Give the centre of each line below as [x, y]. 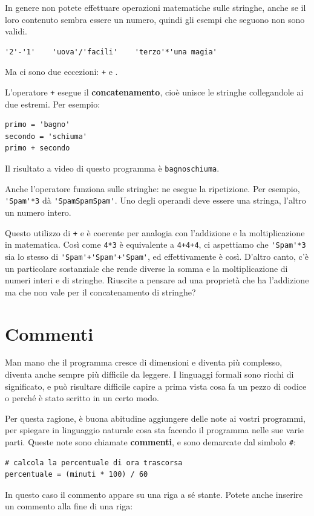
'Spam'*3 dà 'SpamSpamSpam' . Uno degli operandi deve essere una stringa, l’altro [155, 200]
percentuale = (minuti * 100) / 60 [77, 475]
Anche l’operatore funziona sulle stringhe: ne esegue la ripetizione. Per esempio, [152, 188]
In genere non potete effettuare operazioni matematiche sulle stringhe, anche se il [155, 7]
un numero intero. [38, 212]
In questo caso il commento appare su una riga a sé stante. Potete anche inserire [154, 494]
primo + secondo [38, 148]
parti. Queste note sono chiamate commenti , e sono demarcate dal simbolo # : [151, 442]
